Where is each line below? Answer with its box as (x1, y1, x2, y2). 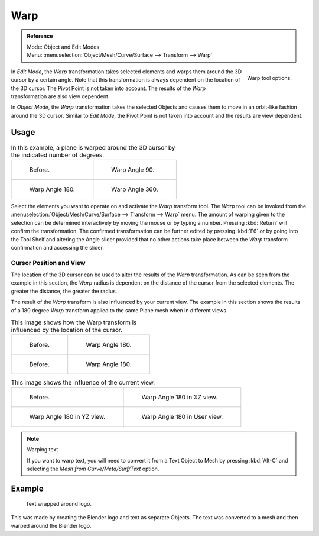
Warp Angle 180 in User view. (141, 412, 223, 421)
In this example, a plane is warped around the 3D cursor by (11, 143, 175, 151)
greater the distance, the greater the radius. (11, 288, 118, 295)
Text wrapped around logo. (25, 501, 92, 508)
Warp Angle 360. (111, 185, 159, 193)
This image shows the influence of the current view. (11, 378, 155, 386)
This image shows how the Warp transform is (11, 318, 137, 327)
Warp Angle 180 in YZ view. (29, 412, 106, 421)
